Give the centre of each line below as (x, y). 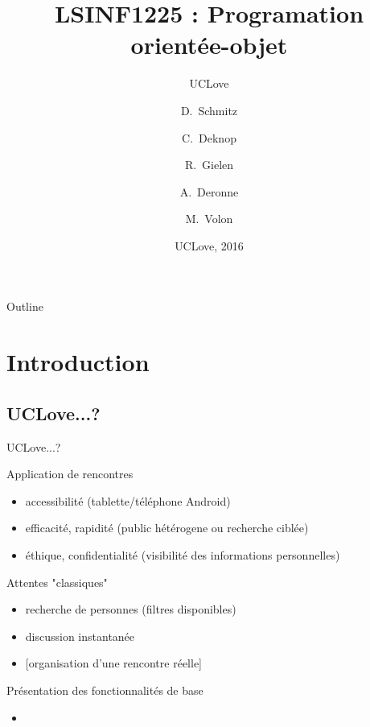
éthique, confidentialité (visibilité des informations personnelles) (183, 555)
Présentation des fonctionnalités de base (105, 690)
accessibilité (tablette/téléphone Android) (128, 500)
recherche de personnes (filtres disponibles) (131, 609)
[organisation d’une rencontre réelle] (113, 663)
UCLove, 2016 (209, 245)
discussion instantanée (80, 636)
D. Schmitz (209, 110)
